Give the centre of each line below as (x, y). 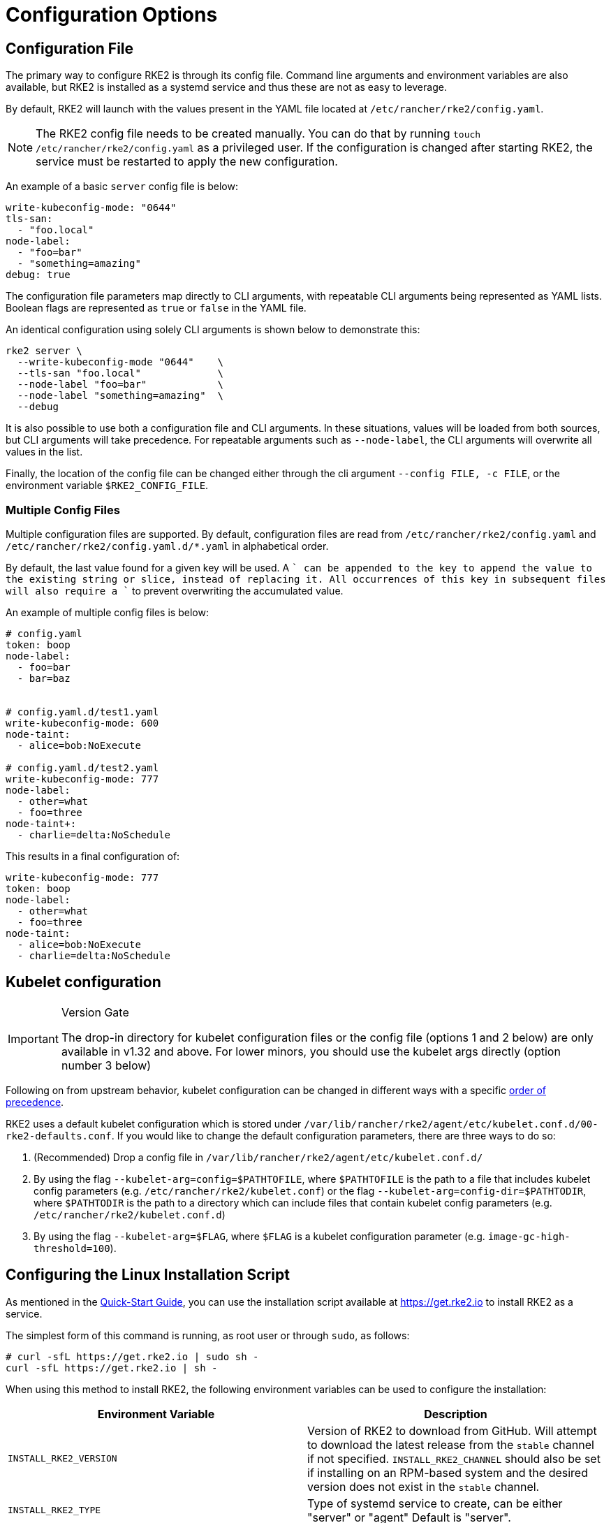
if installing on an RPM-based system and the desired (448, 1472)
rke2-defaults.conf (59, 1136)
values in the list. (44, 452)
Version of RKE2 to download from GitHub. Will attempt (452, 1430)
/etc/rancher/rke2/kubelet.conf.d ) (130, 1214)
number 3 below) (106, 1065)
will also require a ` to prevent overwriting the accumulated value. (175, 590)
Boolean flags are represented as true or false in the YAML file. (156, 308)
